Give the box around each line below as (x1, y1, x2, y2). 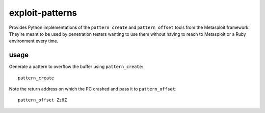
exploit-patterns (9, 7, 77, 18)
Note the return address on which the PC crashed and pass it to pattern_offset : (9, 86, 177, 92)
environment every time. (9, 38, 58, 44)
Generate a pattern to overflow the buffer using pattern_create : (9, 64, 143, 69)
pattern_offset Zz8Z (18, 97, 67, 103)
